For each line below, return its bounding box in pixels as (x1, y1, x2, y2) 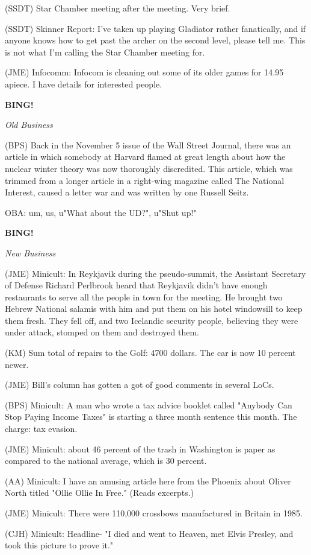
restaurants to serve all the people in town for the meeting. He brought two (5, 290, 283, 303)
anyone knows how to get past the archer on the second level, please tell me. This (5, 34, 306, 46)
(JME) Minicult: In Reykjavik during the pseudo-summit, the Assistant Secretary (5, 267, 306, 279)
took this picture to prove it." (5, 539, 114, 551)
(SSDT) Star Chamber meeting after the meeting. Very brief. (5, 2, 230, 14)
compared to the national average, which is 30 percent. (5, 454, 207, 467)
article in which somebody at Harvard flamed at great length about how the (5, 150, 286, 163)
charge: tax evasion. (5, 422, 78, 435)
